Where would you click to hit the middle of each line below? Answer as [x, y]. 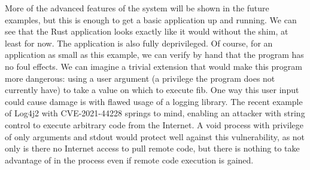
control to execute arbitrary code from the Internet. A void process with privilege [154, 124]
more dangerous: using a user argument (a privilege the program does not [140, 78]
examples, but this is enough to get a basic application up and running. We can [151, 19]
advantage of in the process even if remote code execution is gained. [129, 160]
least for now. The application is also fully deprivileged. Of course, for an [139, 43]
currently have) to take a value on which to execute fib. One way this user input [152, 90]
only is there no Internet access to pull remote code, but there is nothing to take [152, 148]
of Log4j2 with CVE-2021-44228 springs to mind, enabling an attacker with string [155, 113]
